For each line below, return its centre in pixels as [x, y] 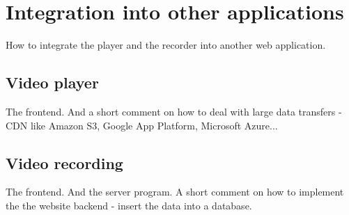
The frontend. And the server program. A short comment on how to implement [175, 192]
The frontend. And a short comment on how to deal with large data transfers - [174, 111]
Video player [52, 82]
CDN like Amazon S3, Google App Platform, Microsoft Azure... [142, 125]
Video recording [64, 162]
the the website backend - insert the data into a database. [129, 205]
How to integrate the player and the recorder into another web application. [166, 45]
